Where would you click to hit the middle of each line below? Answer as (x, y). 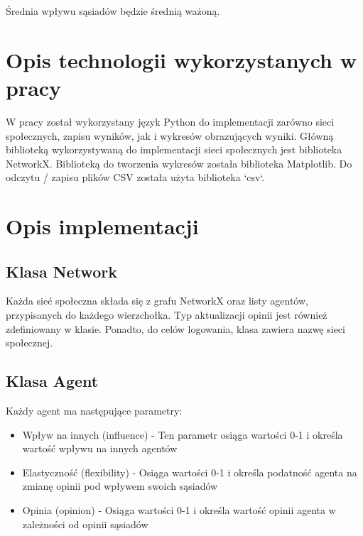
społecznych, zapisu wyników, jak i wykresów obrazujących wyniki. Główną (170, 135)
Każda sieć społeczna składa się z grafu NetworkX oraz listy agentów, (157, 301)
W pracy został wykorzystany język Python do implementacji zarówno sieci (170, 121)
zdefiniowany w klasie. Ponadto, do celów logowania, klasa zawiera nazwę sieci (175, 328)
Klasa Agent (52, 381)
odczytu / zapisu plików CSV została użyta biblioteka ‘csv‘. (135, 177)
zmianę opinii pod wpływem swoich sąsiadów (120, 486)
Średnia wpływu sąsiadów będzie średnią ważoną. (113, 11)
